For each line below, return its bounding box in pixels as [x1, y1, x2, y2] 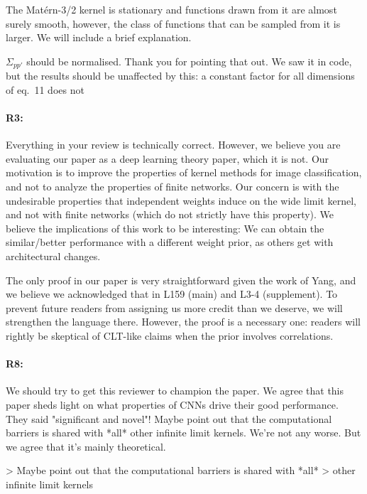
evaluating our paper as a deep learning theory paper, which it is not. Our [6, 151, 329, 166]
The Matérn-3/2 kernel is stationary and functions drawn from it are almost [6, 2, 337, 16]
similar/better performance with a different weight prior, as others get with [6, 235, 334, 249]
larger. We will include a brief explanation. [6, 30, 192, 45]
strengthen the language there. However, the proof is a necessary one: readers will [6, 314, 361, 329]
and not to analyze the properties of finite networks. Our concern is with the [6, 179, 339, 193]
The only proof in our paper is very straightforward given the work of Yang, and [6, 272, 356, 287]
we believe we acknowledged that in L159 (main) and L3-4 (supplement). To [6, 286, 338, 301]
